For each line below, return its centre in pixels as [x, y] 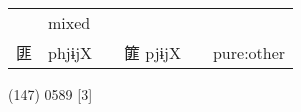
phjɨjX [70, 52]
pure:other [249, 52]
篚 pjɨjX [152, 52]
